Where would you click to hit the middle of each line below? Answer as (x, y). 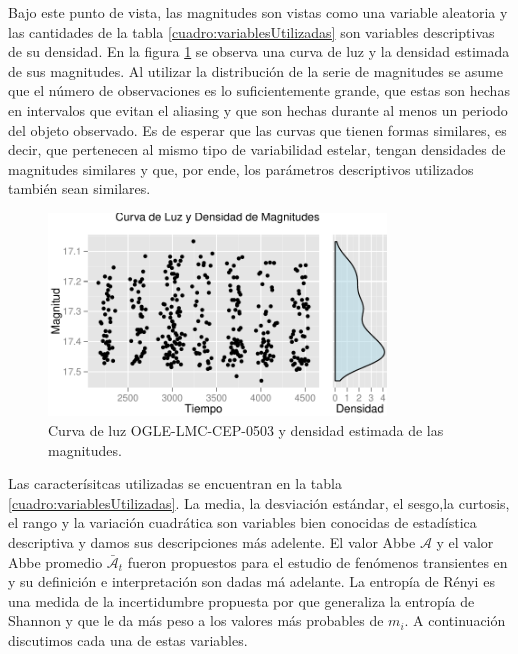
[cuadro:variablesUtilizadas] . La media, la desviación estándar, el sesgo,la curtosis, (259, 502)
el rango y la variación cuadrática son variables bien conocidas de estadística (242, 522)
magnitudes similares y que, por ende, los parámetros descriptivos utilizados (241, 168)
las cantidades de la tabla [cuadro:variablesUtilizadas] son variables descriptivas (251, 31)
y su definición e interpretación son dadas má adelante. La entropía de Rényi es (251, 581)
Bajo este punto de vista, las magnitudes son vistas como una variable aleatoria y (258, 12)
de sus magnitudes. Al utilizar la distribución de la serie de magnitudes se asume (255, 70)
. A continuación (455, 620)
